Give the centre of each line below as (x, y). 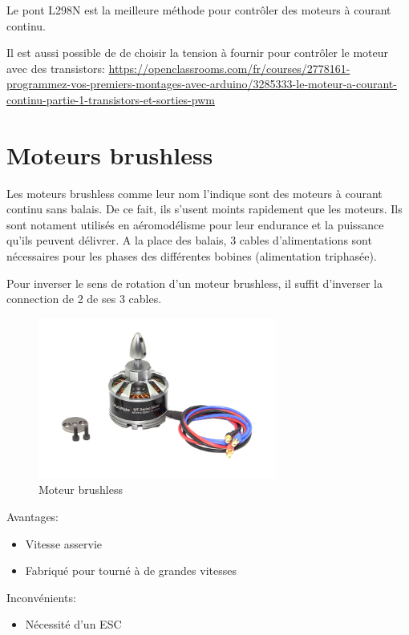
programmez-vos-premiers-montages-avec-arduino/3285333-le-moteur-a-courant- (202, 84)
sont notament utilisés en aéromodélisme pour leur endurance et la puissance (195, 224)
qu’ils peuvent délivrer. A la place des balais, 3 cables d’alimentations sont (189, 240)
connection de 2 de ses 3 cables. (84, 299)
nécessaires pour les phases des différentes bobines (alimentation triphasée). (192, 256)
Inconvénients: (41, 597)
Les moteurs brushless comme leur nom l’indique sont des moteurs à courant (194, 193)
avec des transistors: (56, 68)
